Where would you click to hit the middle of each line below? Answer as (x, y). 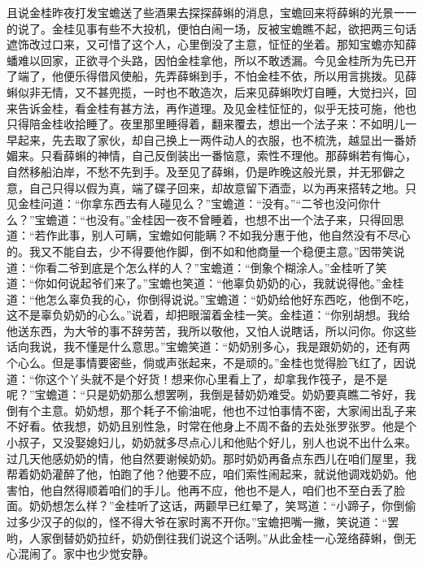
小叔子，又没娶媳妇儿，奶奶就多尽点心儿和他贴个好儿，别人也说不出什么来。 (211, 442)
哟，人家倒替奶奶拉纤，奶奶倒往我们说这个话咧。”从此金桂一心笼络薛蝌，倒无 (211, 537)
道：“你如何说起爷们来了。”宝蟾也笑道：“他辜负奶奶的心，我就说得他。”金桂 (205, 283)
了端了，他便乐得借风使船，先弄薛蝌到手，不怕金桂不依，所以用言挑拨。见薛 (211, 76)
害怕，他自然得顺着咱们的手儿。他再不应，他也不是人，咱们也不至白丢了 (200, 489)
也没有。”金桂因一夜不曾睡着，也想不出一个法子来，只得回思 (245, 219)
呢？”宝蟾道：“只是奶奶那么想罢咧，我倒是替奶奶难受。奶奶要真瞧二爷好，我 (211, 394)
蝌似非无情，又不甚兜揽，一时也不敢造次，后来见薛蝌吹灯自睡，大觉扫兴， (206, 91)
